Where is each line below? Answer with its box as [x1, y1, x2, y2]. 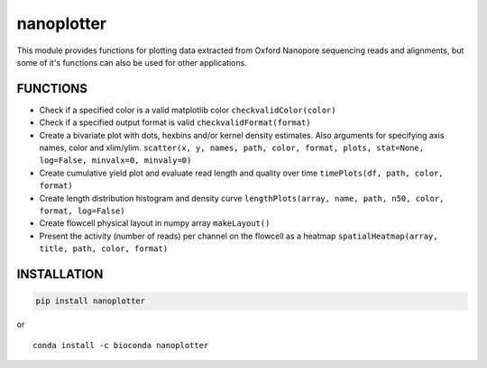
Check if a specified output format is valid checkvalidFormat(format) [39, 117, 311, 128]
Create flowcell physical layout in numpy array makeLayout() [39, 218, 271, 229]
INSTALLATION [16, 266, 104, 282]
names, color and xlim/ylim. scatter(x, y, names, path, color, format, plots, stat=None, [39, 142, 424, 153]
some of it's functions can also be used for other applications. [16, 57, 247, 67]
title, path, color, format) [39, 244, 169, 254]
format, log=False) [39, 205, 125, 216]
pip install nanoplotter [35, 296, 146, 306]
